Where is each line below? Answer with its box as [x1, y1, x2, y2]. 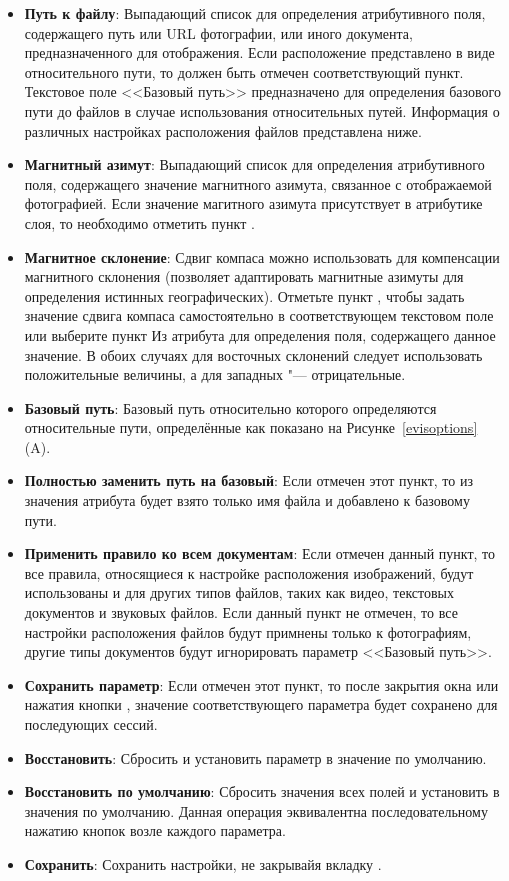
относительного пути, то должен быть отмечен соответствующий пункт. [24, 61, 464, 82]
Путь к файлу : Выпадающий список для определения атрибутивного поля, [24, 3, 486, 23]
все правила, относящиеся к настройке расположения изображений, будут [24, 562, 474, 583]
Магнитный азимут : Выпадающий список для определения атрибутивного [24, 154, 485, 175]
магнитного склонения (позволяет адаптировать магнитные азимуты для [24, 266, 464, 287]
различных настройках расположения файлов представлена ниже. [24, 120, 422, 141]
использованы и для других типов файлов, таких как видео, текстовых [24, 582, 455, 603]
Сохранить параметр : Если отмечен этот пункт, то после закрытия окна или [24, 674, 499, 695]
